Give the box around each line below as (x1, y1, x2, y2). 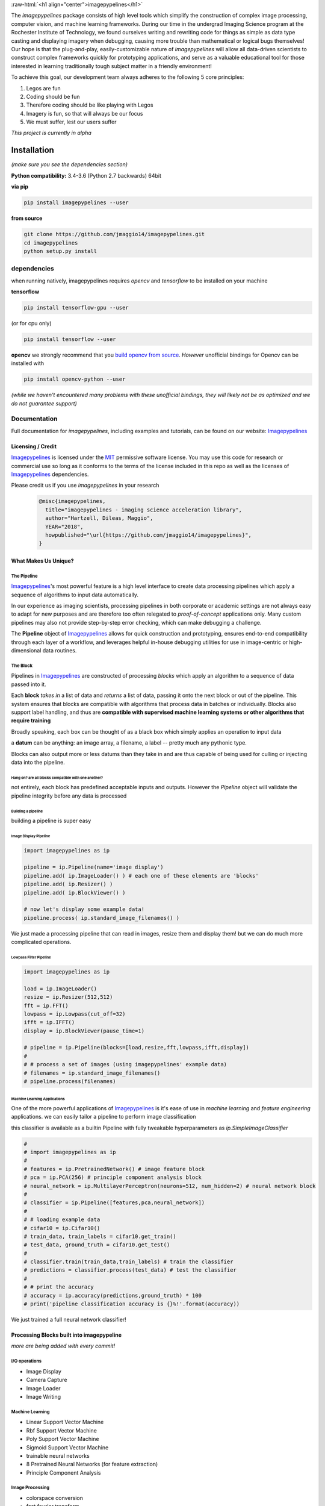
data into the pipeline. (11, 758, 66, 766)
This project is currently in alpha (11, 130, 91, 137)
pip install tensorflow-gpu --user (23, 304, 129, 311)
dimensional (11, 647, 42, 654)
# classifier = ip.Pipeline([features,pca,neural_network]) (23, 1199, 205, 1206)
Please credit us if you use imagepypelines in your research (11, 482, 159, 489)
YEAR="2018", (45, 523, 84, 530)
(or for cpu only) (11, 319, 52, 327)
